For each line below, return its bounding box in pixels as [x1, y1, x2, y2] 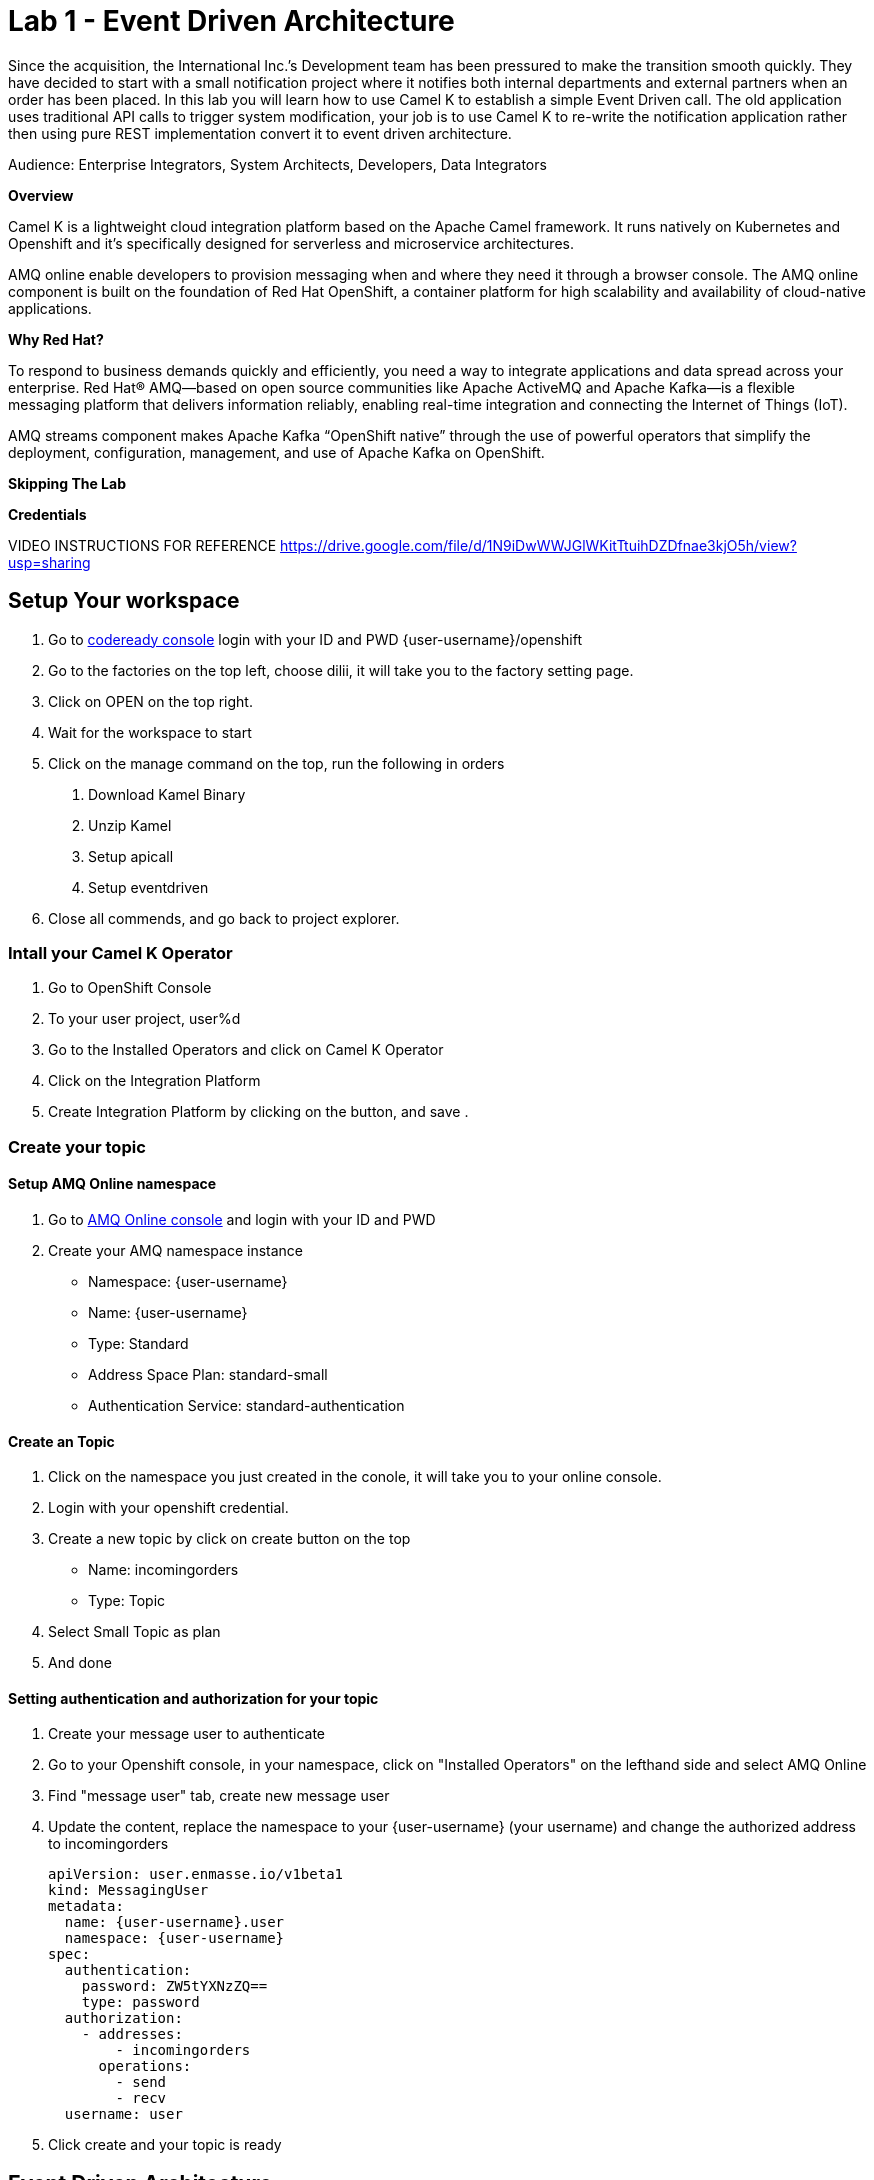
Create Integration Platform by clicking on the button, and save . [48, 1103, 469, 1121]
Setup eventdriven [88, 878, 209, 896]
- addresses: [81, 2026, 183, 2043]
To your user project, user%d [48, 1010, 241, 1028]
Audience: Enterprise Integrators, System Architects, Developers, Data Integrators [8, 155, 547, 173]
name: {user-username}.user [64, 1914, 285, 1931]
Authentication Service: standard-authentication [88, 1396, 405, 1414]
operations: [98, 2058, 192, 2075]
